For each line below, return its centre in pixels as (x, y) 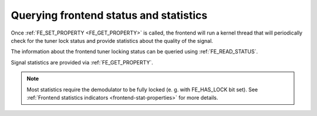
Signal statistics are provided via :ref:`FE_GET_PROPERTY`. (82, 62)
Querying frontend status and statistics (109, 15)
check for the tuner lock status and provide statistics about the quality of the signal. (112, 40)
